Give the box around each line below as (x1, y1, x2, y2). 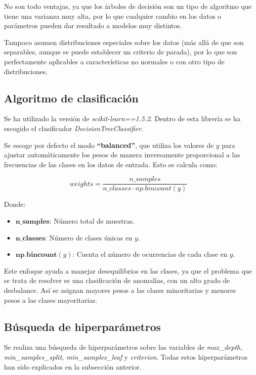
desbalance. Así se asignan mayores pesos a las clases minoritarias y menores (4, 284, 236, 295)
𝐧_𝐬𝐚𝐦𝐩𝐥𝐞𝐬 (15, 218, 50, 225)
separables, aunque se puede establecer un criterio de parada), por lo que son (4, 47, 237, 57)
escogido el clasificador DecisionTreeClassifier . (4, 123, 143, 133)
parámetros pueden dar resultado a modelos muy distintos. (4, 20, 182, 31)
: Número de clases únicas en (45, 232, 132, 242)
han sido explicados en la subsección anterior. (4, 361, 142, 372)
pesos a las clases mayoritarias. (4, 294, 97, 305)
